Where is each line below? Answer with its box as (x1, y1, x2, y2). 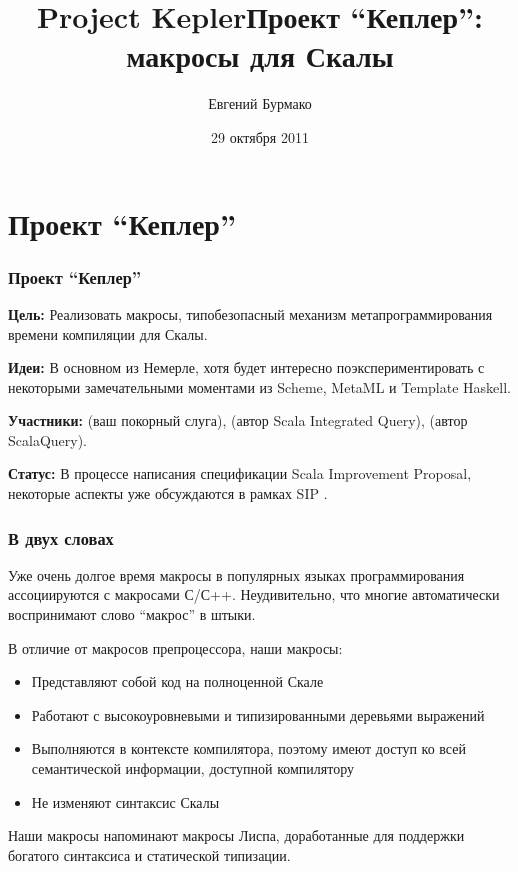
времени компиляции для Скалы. (8, 323, 208, 344)
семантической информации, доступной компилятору (31, 758, 354, 779)
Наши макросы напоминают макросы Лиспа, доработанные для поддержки (8, 825, 465, 846)
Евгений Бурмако (208, 93, 312, 114)
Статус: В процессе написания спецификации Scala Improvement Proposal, (8, 463, 472, 484)
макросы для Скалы (126, 35, 394, 76)
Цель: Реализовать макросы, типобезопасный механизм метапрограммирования (8, 303, 493, 324)
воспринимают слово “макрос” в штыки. (8, 604, 256, 625)
